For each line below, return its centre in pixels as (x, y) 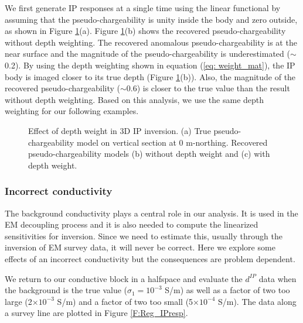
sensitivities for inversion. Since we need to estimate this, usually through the (144, 236)
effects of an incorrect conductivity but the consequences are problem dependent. (150, 258)
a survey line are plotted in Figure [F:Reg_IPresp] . (96, 313)
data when (278, 278)
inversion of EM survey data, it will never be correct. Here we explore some (140, 247)
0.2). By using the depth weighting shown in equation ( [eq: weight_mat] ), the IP (150, 65)
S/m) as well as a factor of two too (227, 290)
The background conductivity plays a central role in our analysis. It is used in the (151, 213)
